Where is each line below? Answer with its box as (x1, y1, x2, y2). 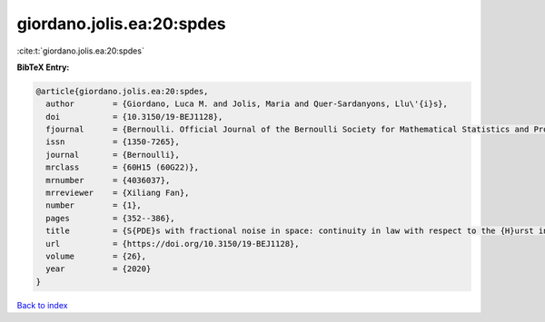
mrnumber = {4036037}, (45, 175, 171, 185)
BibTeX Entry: (16, 62, 70, 73)
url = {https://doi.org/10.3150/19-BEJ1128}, (45, 239, 300, 249)
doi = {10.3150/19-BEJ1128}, (45, 112, 223, 122)
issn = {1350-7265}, (45, 137, 181, 147)
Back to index (16, 299, 68, 310)
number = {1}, (45, 200, 143, 210)
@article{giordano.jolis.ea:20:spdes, (35, 86, 209, 96)
